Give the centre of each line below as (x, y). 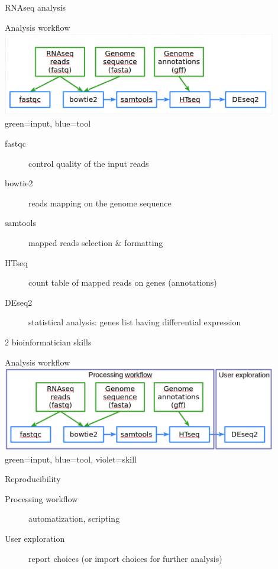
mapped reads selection (71, 242)
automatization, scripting (74, 518)
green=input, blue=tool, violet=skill (71, 459)
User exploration (35, 539)
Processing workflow (41, 498)
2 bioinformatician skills (48, 342)
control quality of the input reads (89, 163)
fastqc (15, 143)
